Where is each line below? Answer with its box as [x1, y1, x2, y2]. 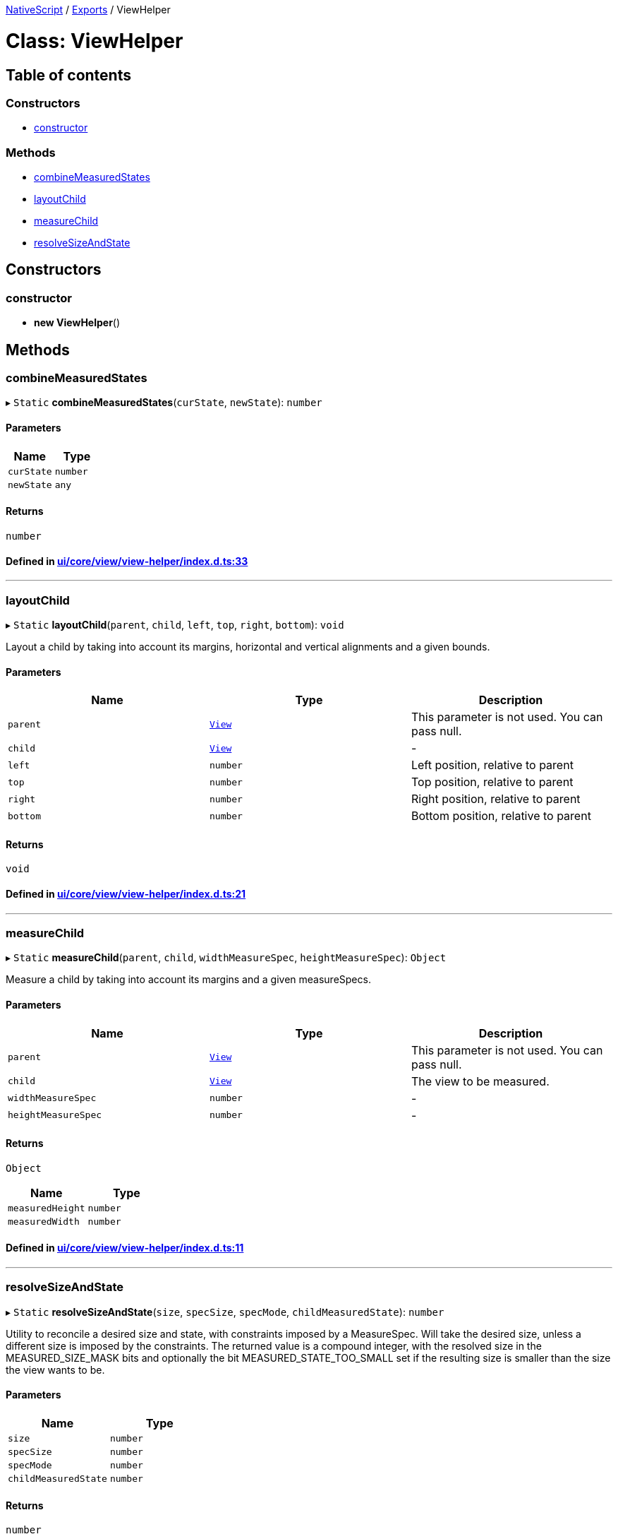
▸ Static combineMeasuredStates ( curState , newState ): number [6, 396, 322, 409]
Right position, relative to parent [411, 792, 581, 807]
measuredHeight [8, 1202, 85, 1213]
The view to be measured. [411, 1074, 550, 1088]
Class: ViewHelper [6, 28, 183, 53]
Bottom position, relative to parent [411, 809, 591, 824]
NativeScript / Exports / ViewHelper [6, 4, 171, 16]
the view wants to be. [6, 1363, 105, 1376]
